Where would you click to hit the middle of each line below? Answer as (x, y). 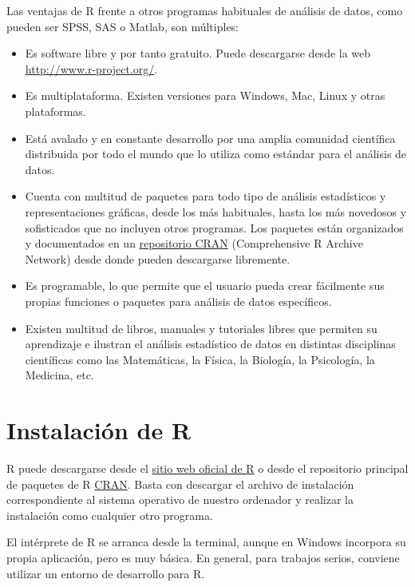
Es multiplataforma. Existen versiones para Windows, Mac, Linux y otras (205, 95)
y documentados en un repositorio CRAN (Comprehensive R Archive (194, 243)
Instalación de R (99, 430)
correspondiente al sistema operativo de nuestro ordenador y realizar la (180, 500)
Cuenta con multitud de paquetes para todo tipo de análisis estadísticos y (206, 196)
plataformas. (55, 111)
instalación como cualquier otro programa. (110, 515)
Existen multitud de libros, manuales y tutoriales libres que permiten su (201, 328)
